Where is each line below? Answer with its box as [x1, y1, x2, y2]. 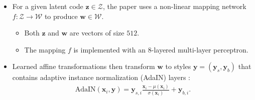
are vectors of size [69, 27, 124, 38]
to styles [165, 61, 191, 71]
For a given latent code [12, 1, 83, 11]
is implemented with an [73, 44, 146, 54]
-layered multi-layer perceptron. [151, 44, 248, 54]
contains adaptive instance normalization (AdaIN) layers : [12, 72, 191, 82]
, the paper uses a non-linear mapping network [102, 1, 246, 11]
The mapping [24, 44, 66, 54]
